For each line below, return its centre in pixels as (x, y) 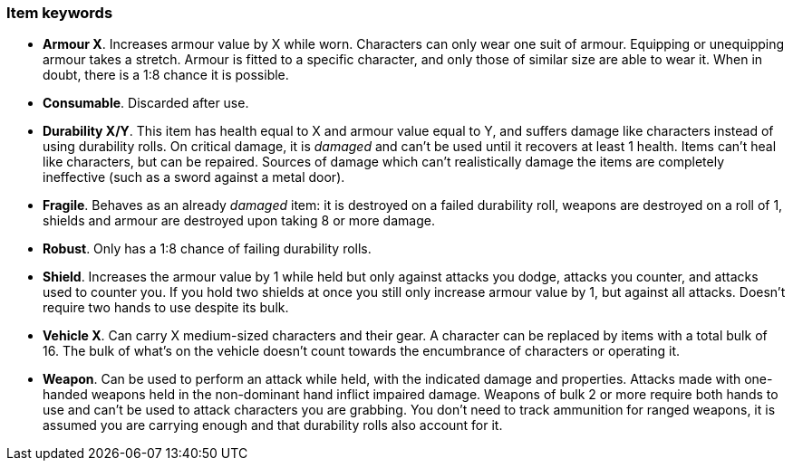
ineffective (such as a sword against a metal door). (194, 177)
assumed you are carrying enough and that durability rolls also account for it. (273, 425)
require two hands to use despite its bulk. (166, 308)
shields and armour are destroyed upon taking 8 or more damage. (239, 221)
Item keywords (60, 13)
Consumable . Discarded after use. (146, 103)
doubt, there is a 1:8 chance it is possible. (166, 75)
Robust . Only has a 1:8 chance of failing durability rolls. (207, 249)
